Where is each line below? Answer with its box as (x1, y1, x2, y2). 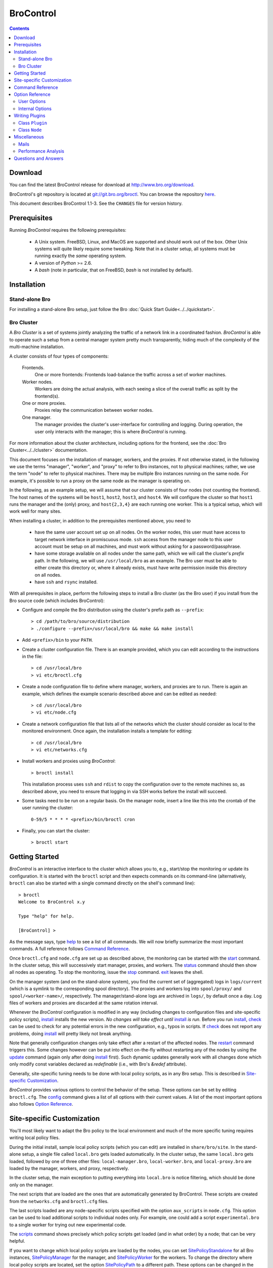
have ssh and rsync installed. (34, 579, 98, 585)
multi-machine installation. (9, 344, 65, 350)
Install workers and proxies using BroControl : (22, 758, 116, 764)
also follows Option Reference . (9, 1101, 73, 1107)
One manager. (22, 414, 52, 420)
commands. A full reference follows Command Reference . (9, 946, 130, 952)
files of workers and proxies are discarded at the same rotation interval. (9, 1000, 158, 1006)
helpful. (9, 1238, 25, 1244)
